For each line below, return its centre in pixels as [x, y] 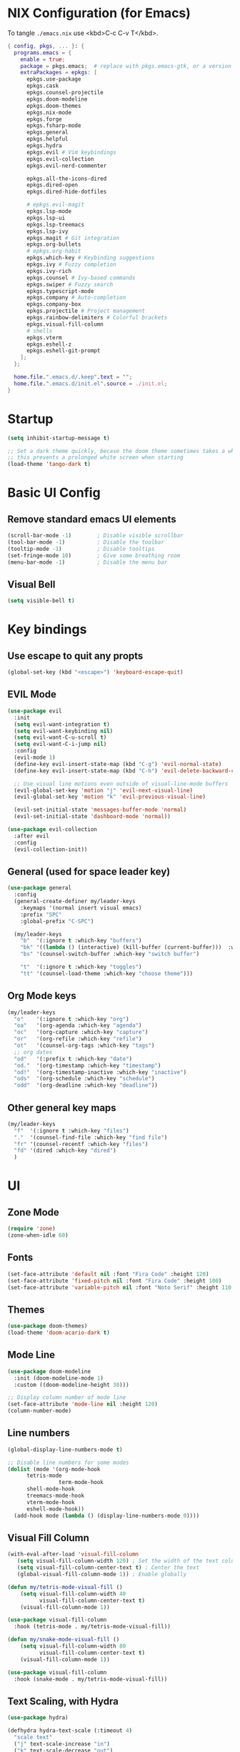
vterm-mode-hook [50, 1502]
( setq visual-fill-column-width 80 [73, 1646]
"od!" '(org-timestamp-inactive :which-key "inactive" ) [100, 1072]
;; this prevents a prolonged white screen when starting [95, 458]
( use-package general [40, 888]
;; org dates [33, 1052]
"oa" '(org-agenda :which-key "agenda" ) [78, 1026]
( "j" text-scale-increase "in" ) [62, 1744]
